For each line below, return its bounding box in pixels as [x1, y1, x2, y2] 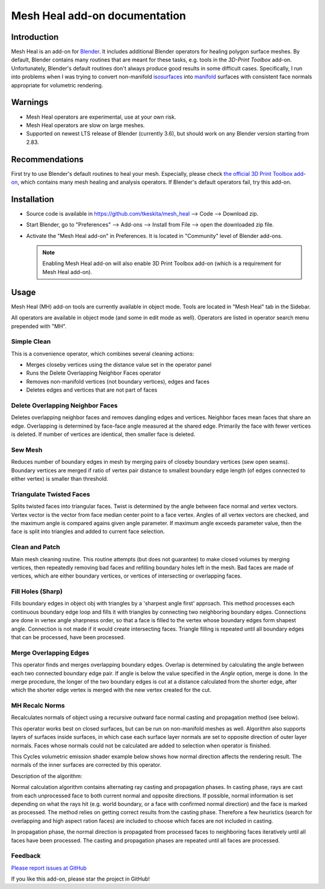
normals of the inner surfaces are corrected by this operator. [11, 761, 162, 769]
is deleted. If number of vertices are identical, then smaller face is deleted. [11, 431, 196, 438]
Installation [11, 194, 54, 204]
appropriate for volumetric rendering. [11, 81, 104, 89]
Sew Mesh [11, 446, 43, 454]
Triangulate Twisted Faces [11, 490, 90, 498]
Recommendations [11, 154, 84, 164]
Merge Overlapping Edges [11, 648, 90, 657]
